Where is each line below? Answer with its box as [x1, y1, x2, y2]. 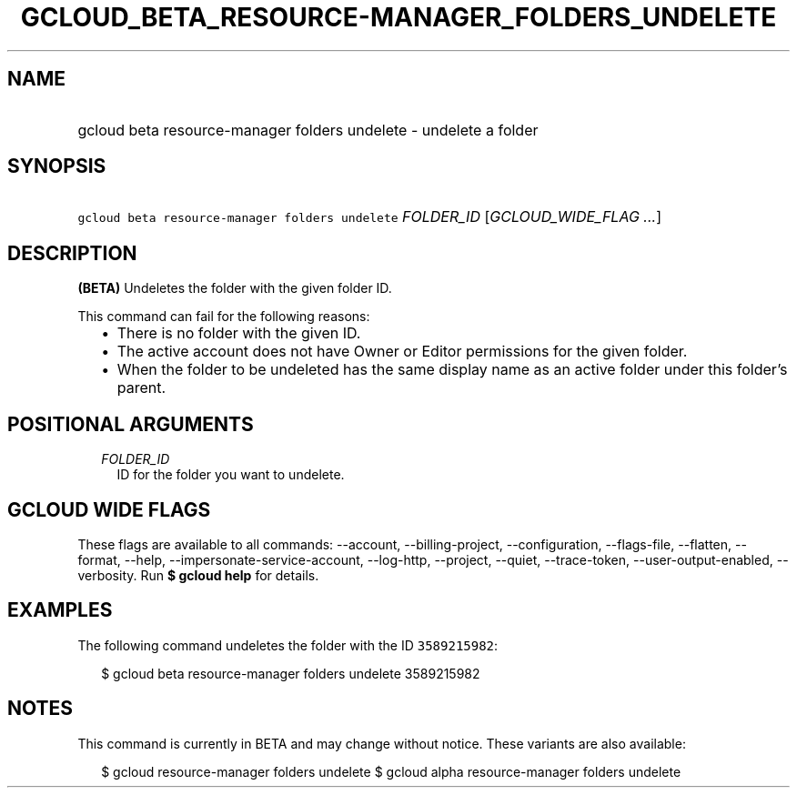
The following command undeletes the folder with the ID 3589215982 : [77, 637, 499, 653]
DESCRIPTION [7, 241, 137, 265]
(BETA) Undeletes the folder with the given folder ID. [77, 280, 392, 297]
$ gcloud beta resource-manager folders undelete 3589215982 [101, 665, 480, 681]
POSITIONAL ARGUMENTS [7, 412, 254, 436]
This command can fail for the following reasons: [77, 308, 370, 325]
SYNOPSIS [7, 155, 106, 178]
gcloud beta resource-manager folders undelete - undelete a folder [77, 120, 539, 139]
